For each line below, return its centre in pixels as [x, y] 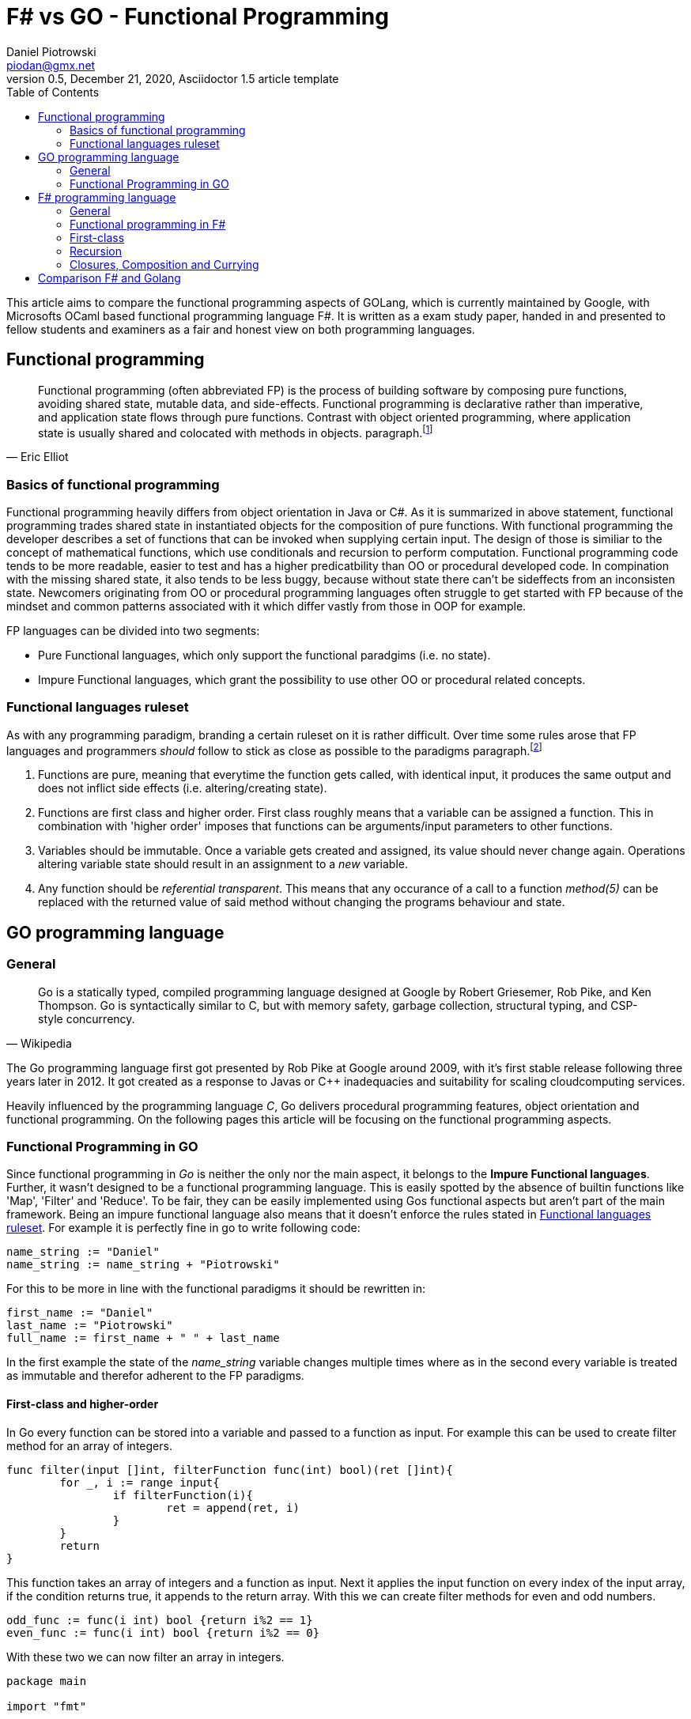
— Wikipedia [39, 1043]
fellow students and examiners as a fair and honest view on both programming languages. [241, 329]
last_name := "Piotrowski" [90, 1326]
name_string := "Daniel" [83, 1252]
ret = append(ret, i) [233, 1507]
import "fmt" [47, 1706]
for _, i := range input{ [140, 1482]
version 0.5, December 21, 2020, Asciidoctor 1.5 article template [173, 78]
